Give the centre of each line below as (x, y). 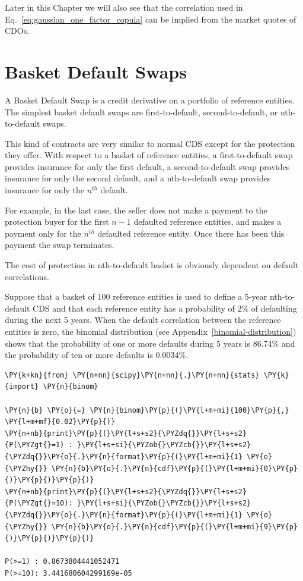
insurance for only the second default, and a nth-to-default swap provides (138, 178)
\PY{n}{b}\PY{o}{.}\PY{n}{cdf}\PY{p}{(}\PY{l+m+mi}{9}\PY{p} (174, 527)
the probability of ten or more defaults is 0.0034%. (97, 355)
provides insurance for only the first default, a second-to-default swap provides (147, 166)
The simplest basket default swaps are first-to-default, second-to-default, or (141, 112)
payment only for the (43, 233)
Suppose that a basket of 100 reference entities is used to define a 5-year (136, 296)
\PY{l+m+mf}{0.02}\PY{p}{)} (60, 422)
